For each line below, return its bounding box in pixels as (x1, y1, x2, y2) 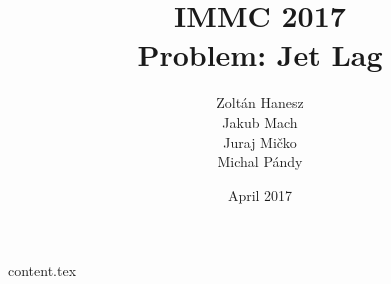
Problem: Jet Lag (137, 34, 383, 75)
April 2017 (227, 184, 293, 205)
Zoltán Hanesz (216, 92, 304, 113)
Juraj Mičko (223, 131, 297, 152)
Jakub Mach (222, 111, 298, 132)
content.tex (8, 260, 77, 281)
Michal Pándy (217, 151, 303, 172)
